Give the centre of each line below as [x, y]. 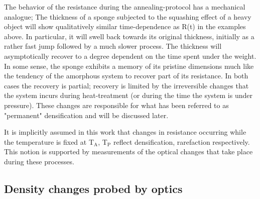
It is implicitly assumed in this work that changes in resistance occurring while [125, 132]
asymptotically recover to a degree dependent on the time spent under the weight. [130, 56]
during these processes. [39, 161]
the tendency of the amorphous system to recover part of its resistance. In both [126, 76]
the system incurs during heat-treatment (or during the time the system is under [128, 95]
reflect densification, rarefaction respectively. [181, 141]
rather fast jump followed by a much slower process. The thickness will [113, 46]
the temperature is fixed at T [49, 141]
